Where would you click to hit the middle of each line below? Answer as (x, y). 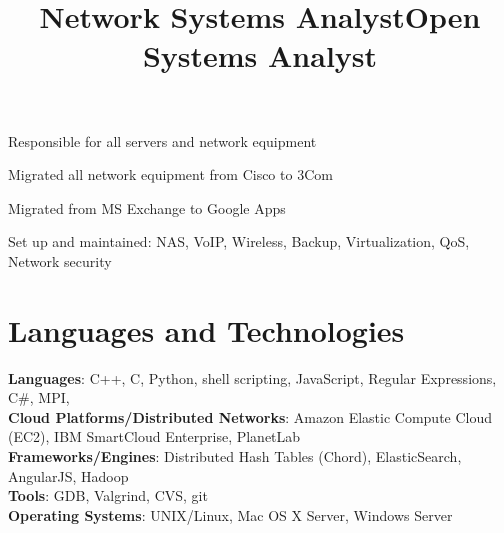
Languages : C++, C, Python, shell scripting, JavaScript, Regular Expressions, (252, 377)
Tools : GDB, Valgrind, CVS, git (108, 495)
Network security (60, 260)
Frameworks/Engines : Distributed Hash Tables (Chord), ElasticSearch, (235, 456)
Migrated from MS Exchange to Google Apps (147, 207)
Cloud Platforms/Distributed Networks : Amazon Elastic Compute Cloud (250, 416)
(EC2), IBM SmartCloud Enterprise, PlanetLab (154, 436)
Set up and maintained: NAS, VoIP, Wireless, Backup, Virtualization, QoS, (239, 241)
